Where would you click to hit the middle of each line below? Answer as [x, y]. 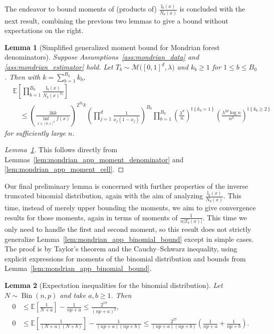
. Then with [23, 76]
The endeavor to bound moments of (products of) [81, 9]
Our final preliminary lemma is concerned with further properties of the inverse [126, 186]
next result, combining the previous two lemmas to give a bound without [116, 20]
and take [73, 295]
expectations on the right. [44, 30]
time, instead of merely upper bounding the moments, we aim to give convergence [130, 208]
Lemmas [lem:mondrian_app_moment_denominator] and [94, 159]
